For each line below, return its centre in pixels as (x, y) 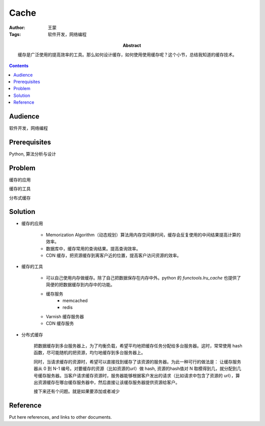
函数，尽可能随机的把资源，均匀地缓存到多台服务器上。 (90, 353)
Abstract (132, 46)
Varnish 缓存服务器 (65, 316)
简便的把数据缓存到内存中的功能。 (80, 285)
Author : (17, 28)
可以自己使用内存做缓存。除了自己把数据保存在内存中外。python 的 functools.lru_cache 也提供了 (144, 277)
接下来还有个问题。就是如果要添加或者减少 (77, 392)
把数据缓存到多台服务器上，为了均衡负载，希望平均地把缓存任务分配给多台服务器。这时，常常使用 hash (138, 346)
